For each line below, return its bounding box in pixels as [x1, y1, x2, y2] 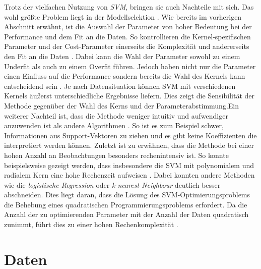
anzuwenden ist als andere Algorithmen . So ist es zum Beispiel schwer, [4, 120, 224, 131]
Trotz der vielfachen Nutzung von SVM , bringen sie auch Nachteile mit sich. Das [4, 2, 254, 12]
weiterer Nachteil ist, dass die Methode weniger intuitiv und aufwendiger [4, 110, 228, 121]
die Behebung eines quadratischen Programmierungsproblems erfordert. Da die [4, 199, 247, 209]
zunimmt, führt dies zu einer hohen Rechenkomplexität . [4, 219, 178, 230]
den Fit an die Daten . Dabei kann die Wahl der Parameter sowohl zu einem [4, 50, 240, 61]
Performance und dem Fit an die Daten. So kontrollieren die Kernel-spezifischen [4, 31, 251, 41]
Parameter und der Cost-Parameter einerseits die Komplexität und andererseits [4, 41, 249, 51]
